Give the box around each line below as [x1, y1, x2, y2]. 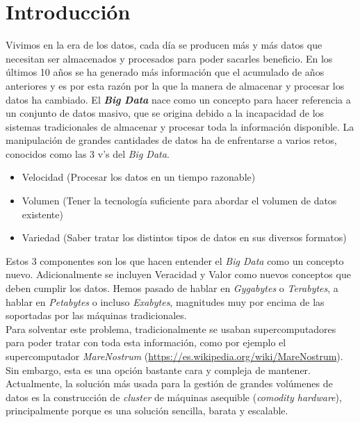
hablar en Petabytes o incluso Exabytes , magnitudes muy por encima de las [6, 294, 325, 309]
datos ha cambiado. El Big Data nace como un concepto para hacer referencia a [6, 92, 351, 106]
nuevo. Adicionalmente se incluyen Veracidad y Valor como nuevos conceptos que [6, 267, 351, 282]
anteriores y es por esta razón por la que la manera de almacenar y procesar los [6, 78, 345, 92]
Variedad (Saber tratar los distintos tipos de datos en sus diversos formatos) [22, 230, 347, 245]
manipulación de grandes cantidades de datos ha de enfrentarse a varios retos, [6, 133, 337, 147]
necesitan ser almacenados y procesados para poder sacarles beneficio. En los [6, 51, 333, 65]
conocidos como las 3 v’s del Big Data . [6, 146, 170, 161]
